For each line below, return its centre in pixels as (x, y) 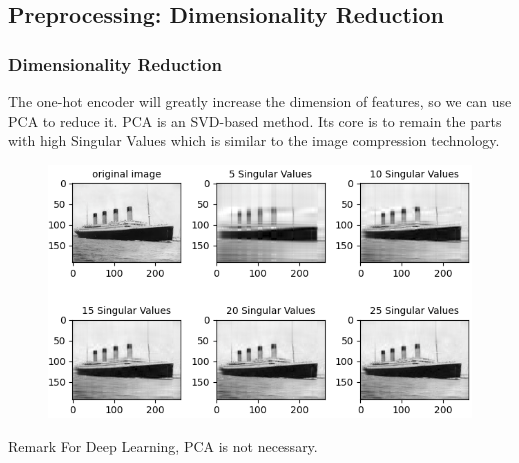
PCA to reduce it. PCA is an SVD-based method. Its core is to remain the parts (255, 120)
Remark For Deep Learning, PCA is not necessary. (163, 445)
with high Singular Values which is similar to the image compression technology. (254, 140)
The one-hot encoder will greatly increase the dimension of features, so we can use (260, 101)
